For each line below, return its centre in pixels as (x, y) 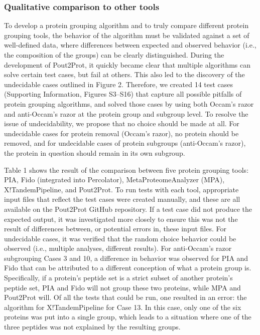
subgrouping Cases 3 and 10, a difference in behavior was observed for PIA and (126, 258)
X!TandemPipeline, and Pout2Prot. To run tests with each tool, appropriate (121, 189)
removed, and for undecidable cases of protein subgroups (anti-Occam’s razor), (125, 143)
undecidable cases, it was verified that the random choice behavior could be (120, 238)
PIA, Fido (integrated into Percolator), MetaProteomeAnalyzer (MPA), (114, 180)
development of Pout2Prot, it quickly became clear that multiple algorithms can (127, 64)
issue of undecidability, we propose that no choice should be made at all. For (122, 123)
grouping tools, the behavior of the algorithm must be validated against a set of (127, 35)
